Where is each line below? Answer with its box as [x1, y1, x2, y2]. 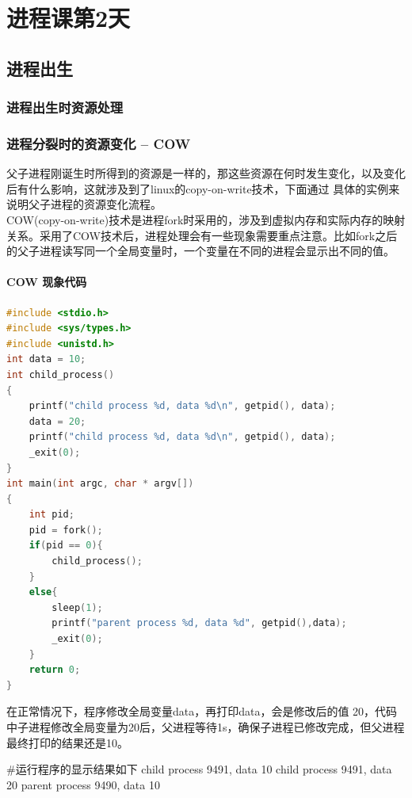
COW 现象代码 [6, 273, 87, 290]
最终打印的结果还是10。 [6, 734, 128, 750]
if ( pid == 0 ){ [29, 540, 103, 552]
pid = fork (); [29, 524, 103, 536]
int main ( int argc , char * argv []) [6, 478, 194, 490]
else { [29, 586, 58, 598]
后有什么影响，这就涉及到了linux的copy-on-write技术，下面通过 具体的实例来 [6, 180, 400, 197]
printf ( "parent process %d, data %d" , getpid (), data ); [51, 617, 347, 629]
